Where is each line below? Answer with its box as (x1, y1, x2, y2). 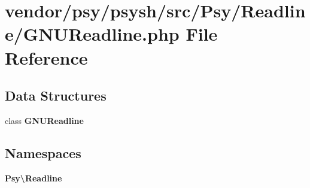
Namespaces (5, 143, 81, 162)
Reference (5, 45, 88, 69)
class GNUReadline (5, 114, 84, 126)
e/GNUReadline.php (5, 22, 180, 46)
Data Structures (5, 86, 107, 105)
